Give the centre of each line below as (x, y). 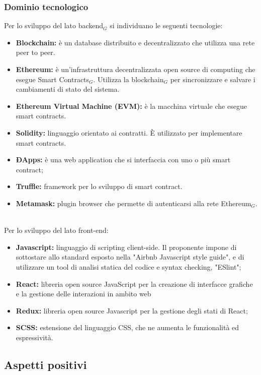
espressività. (34, 337)
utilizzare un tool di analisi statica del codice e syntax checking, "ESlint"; (128, 266)
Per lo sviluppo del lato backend (54, 25)
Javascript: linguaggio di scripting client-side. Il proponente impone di (126, 247)
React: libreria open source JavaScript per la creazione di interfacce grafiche (134, 284)
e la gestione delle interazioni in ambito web (83, 294)
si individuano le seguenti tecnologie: (166, 25)
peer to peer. (35, 52)
